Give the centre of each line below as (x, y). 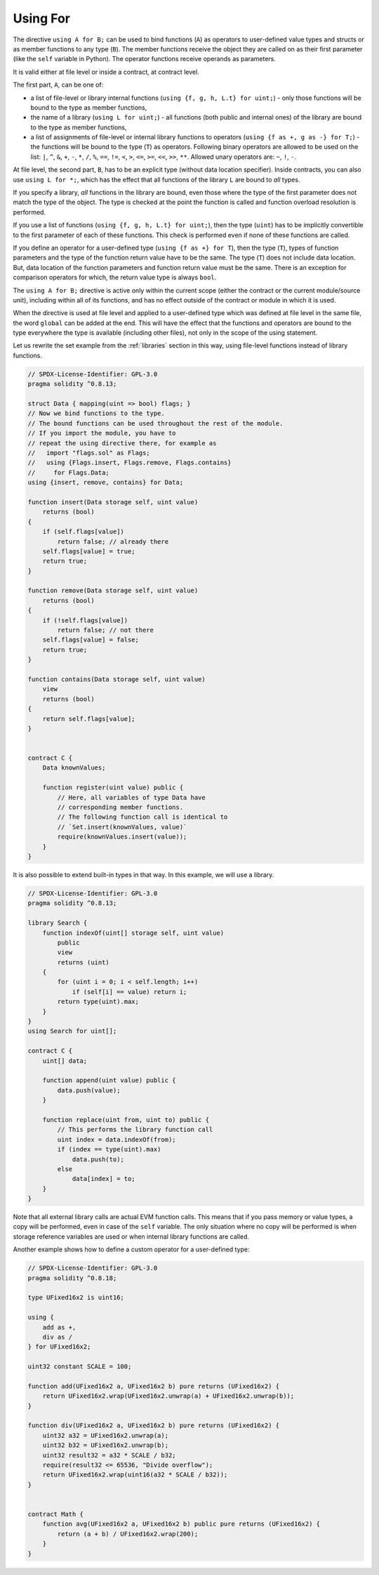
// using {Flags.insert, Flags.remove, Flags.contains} (129, 463)
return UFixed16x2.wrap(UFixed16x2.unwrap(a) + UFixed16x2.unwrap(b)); (168, 1396)
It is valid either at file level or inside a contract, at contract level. (106, 72)
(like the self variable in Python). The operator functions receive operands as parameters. (145, 59)
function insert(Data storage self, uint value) (113, 502)
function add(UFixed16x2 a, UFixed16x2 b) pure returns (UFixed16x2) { (154, 1386)
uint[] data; (65, 1061)
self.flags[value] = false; (91, 640)
